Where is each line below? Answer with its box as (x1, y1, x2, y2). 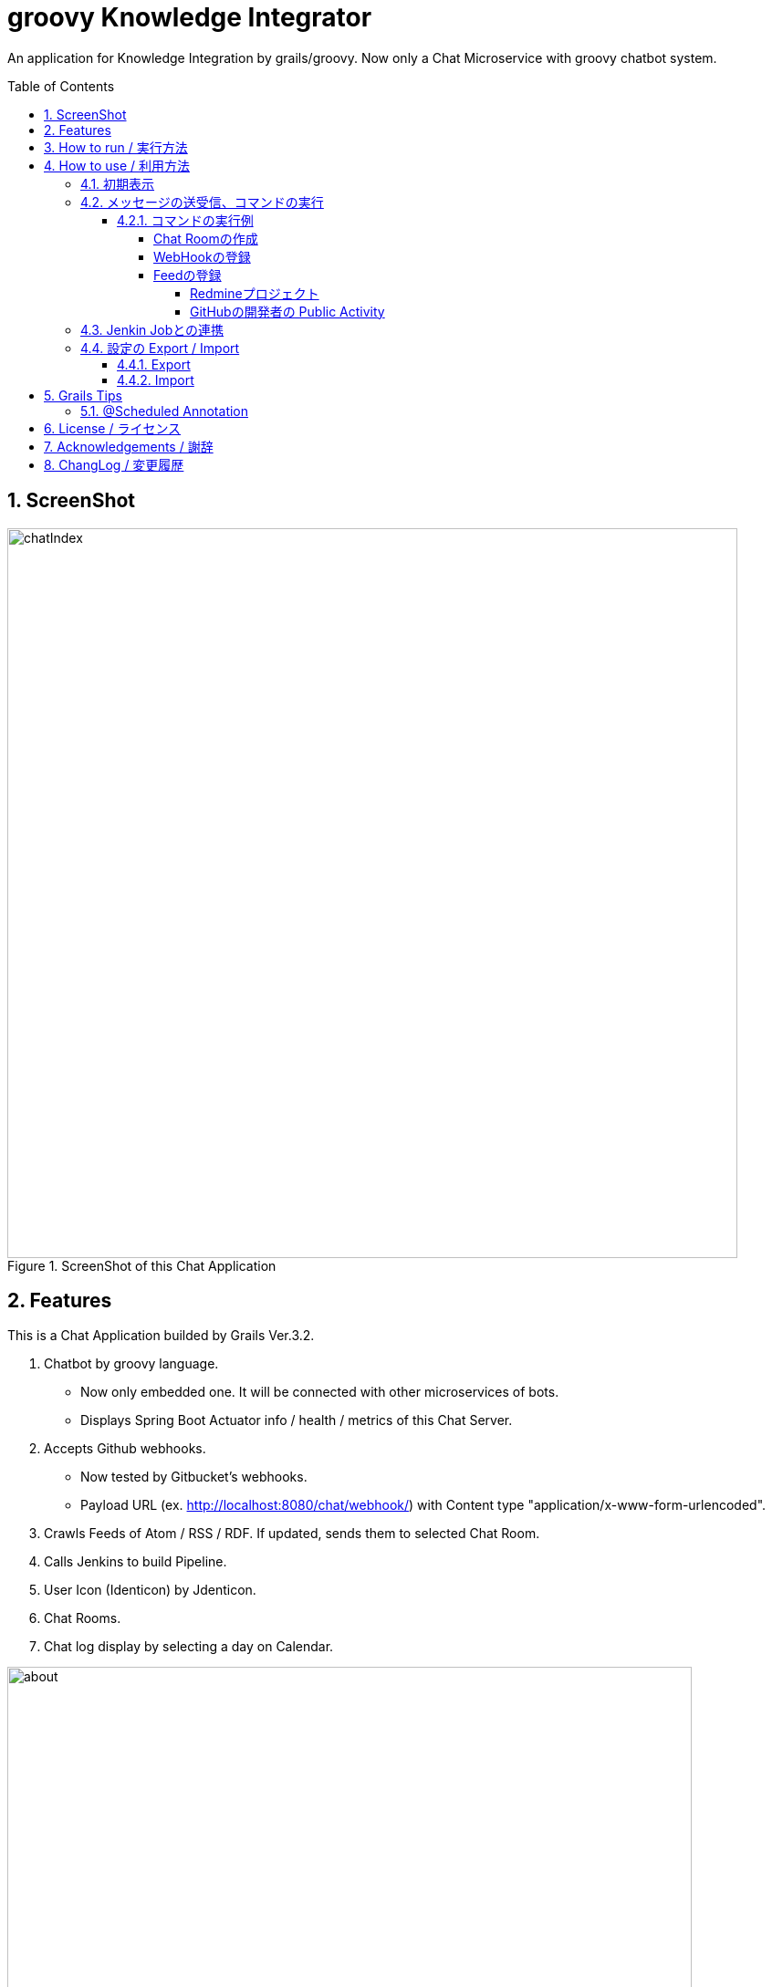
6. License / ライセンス (44, 420, 182, 436)
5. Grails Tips (44, 387, 122, 403)
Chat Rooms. (44, 1610, 121, 1627)
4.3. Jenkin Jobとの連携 (80, 321, 224, 338)
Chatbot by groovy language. (44, 1356, 219, 1372)
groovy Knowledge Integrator (7, 2, 372, 33)
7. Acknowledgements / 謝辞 (44, 438, 214, 454)
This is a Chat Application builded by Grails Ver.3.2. (7, 1327, 315, 1344)
